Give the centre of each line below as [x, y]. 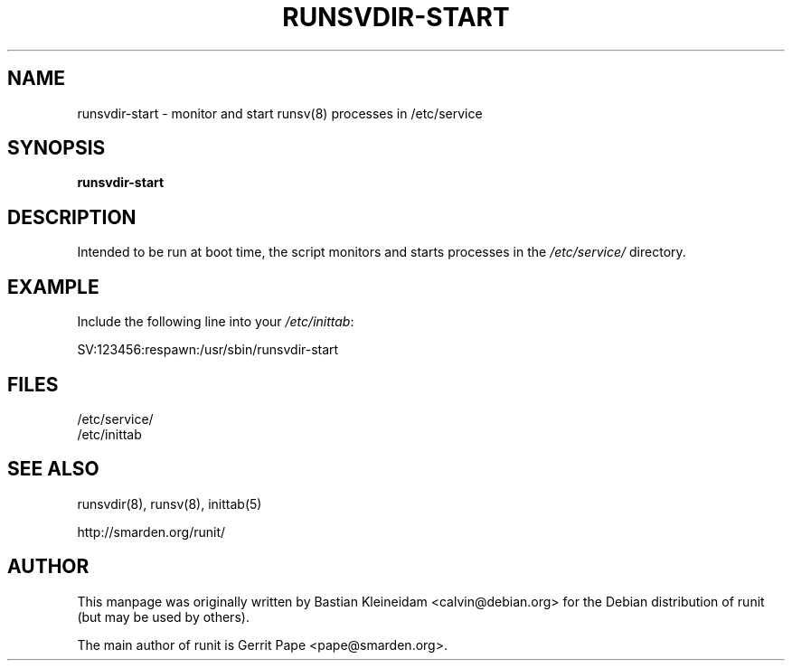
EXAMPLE [53, 287]
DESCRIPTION [72, 217]
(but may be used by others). [163, 616]
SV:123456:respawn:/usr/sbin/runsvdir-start [208, 350]
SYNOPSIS [57, 148]
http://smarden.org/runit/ [151, 532]
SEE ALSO [53, 469]
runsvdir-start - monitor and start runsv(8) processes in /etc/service [280, 113]
